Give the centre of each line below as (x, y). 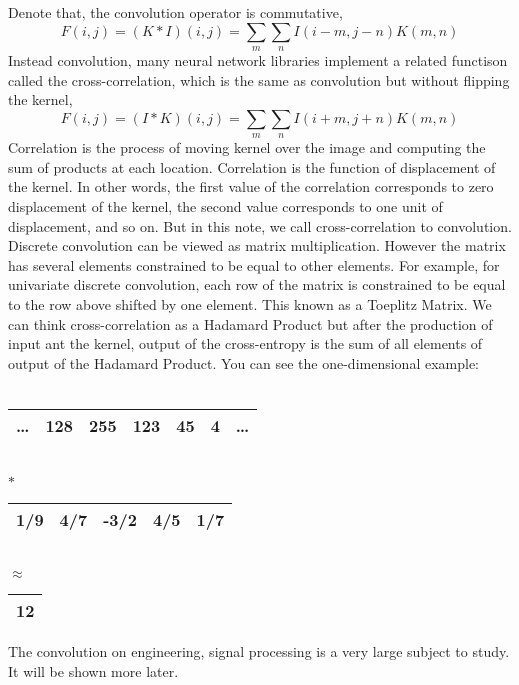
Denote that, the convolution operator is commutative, (175, 12)
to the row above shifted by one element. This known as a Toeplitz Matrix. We (250, 303)
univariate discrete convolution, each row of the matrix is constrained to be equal (257, 284)
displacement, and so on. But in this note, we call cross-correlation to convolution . (260, 225)
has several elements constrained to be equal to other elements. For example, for (254, 264)
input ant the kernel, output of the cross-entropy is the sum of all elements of (245, 343)
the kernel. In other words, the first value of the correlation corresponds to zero (251, 186)
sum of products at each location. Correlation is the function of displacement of (252, 166)
